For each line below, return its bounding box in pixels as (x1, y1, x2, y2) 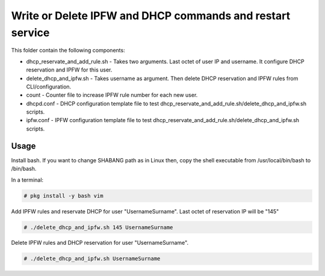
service (11, 26, 50, 39)
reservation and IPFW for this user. (26, 66, 113, 73)
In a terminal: (11, 176, 44, 183)
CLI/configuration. (26, 83, 72, 90)
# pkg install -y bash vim (23, 192, 104, 199)
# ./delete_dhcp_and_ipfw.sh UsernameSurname (23, 256, 161, 262)
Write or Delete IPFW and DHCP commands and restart (11, 9, 291, 22)
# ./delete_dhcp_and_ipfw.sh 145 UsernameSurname (23, 224, 173, 231)
